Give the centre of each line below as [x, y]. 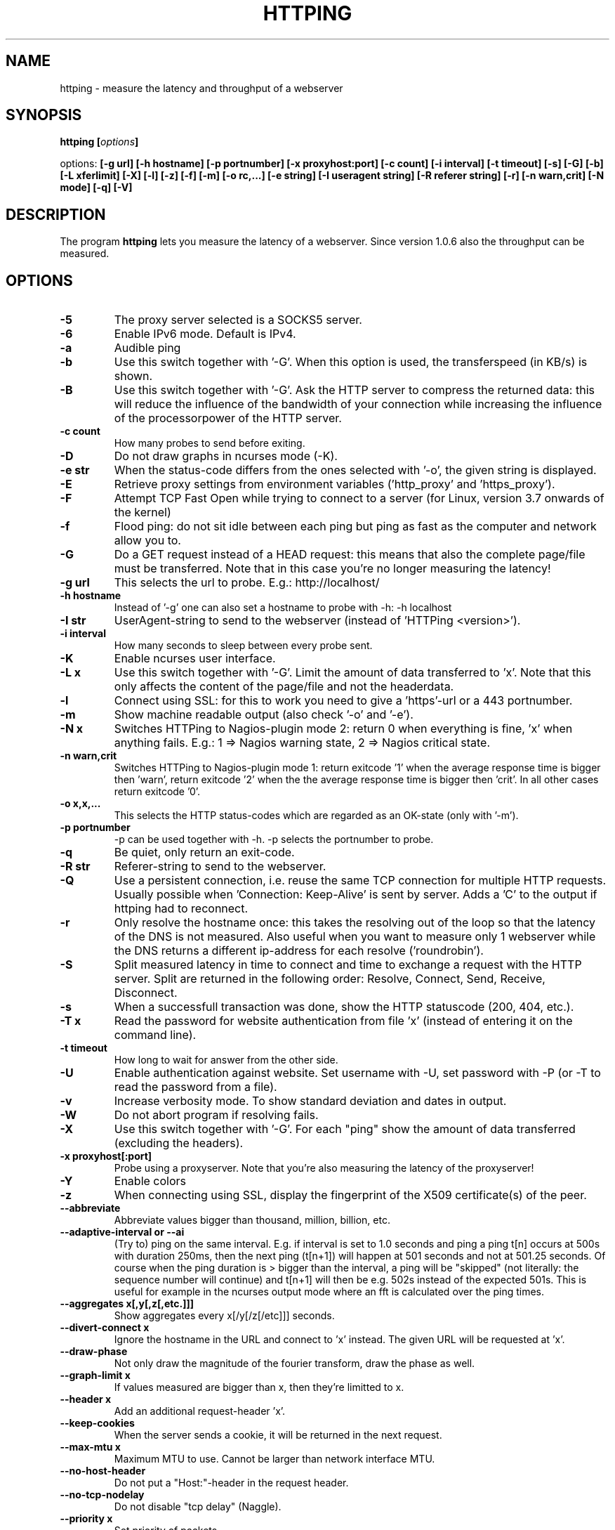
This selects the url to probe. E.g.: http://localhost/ [247, 583]
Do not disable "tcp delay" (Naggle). [198, 1507]
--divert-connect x [105, 1328]
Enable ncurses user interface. [195, 659]
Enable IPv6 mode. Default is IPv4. [205, 334]
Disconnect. [146, 993]
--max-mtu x [90, 1447]
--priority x [86, 1519]
